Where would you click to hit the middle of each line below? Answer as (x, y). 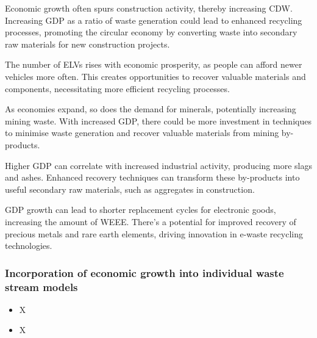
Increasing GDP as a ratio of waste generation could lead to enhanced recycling (154, 20)
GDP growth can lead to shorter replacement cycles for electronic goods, (141, 210)
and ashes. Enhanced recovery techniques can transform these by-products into (152, 177)
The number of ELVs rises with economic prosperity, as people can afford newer (154, 64)
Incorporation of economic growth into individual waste (144, 272)
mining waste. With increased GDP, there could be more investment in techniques (158, 120)
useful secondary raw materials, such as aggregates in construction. (130, 189)
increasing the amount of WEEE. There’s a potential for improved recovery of (151, 221)
